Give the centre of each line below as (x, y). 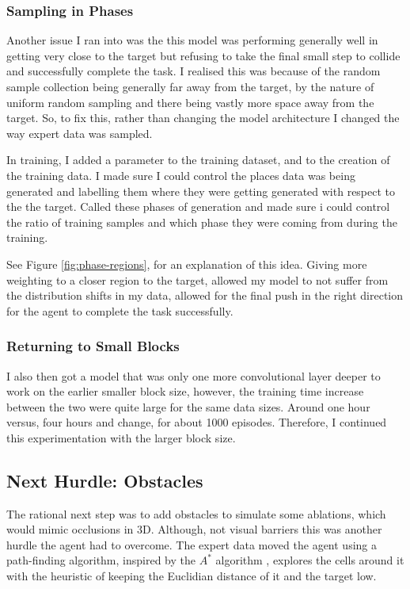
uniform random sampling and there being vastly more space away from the (190, 102)
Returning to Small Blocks (93, 346)
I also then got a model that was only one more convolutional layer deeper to (194, 375)
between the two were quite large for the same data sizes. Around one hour (188, 406)
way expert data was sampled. (80, 133)
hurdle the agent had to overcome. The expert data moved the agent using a (192, 544)
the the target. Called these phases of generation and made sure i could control (198, 207)
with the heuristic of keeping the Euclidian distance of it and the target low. (192, 576)
